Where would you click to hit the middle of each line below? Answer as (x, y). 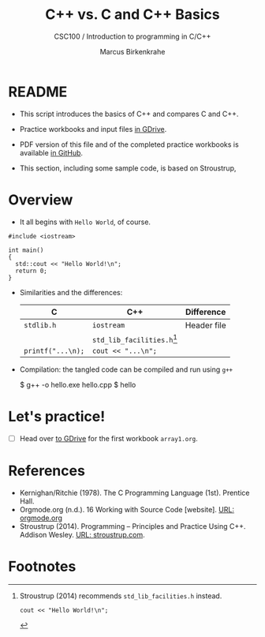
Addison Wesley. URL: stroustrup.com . (82, 534)
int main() (26, 250)
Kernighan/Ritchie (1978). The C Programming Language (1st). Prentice (134, 493)
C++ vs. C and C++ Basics (132, 15)
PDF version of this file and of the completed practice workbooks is (129, 144)
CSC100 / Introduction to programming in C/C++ (132, 36)
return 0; (31, 271)
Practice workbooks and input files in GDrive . (93, 129)
